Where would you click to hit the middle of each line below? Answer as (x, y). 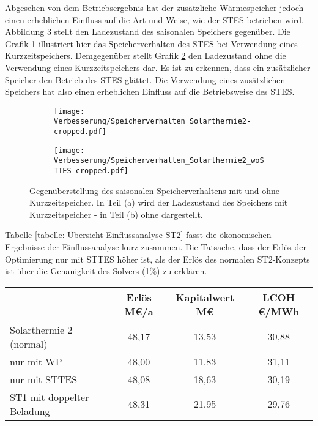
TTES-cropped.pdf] (91, 171)
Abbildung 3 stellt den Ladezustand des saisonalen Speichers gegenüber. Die (148, 32)
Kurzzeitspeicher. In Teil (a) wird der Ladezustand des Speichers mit (159, 202)
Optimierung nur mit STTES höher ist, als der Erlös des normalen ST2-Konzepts (157, 259)
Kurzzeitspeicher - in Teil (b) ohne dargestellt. (116, 214)
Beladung (30, 411)
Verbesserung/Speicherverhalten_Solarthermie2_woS (159, 161)
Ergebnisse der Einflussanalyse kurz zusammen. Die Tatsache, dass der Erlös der (156, 247)
